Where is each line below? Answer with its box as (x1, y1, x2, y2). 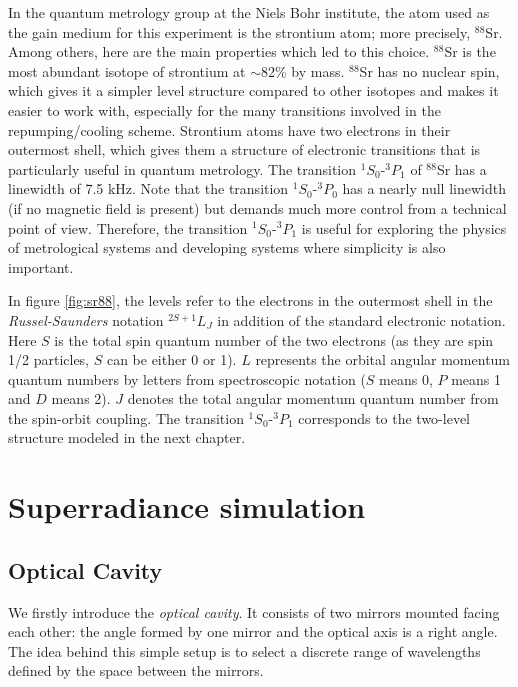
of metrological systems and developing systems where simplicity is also (8, 237, 446, 258)
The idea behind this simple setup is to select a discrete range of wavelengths (8, 640, 481, 661)
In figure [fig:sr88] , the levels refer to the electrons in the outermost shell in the (8, 290, 493, 311)
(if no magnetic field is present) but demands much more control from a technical (8, 197, 507, 218)
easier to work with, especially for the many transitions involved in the (8, 99, 441, 120)
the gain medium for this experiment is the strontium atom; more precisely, (8, 21, 471, 42)
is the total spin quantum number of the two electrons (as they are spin (54, 329, 494, 350)
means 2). (51, 388, 111, 409)
